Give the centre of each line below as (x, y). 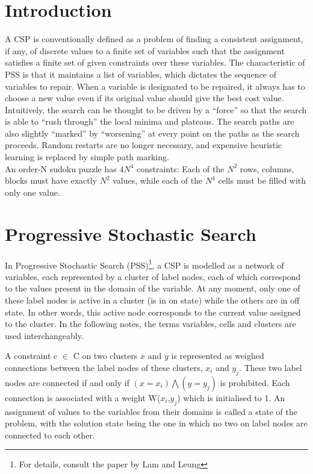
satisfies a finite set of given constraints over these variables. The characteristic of (155, 62)
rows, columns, (267, 168)
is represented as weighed (218, 356)
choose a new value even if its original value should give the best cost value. (144, 98)
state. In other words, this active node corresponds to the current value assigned (153, 312)
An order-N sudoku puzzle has (61, 168)
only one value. (33, 192)
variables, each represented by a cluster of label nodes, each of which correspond (153, 276)
